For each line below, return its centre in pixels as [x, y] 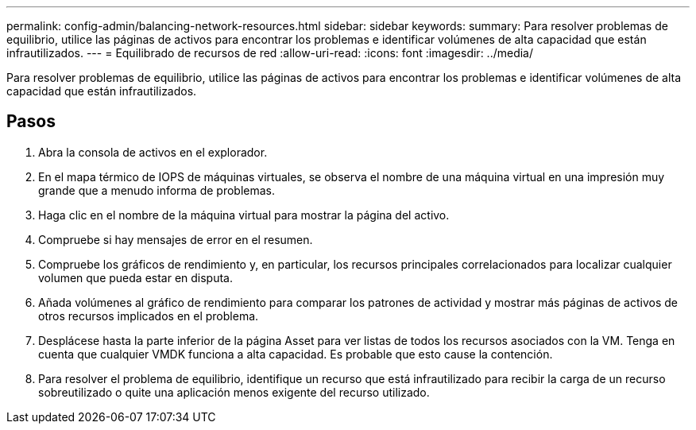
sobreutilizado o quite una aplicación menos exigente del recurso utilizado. [234, 392]
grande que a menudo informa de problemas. [157, 190]
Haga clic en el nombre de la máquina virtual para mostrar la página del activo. [244, 215]
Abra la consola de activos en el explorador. [153, 152]
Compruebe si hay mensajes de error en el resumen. [176, 239]
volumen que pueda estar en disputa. [136, 277]
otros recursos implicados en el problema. [149, 316]
